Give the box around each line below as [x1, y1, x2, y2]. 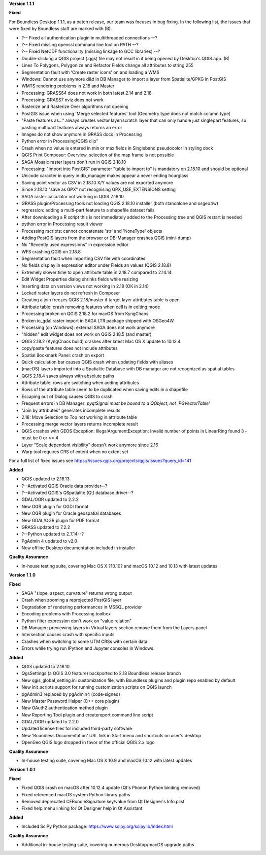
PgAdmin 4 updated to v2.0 [21, 538, 77, 544]
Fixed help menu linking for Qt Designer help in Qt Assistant [21, 805, 143, 811]
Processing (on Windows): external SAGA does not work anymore [21, 324, 155, 330]
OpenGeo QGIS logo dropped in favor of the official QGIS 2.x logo [21, 740, 155, 746]
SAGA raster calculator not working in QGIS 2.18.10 [21, 193, 124, 199]
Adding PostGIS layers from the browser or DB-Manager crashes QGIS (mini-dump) [21, 235, 192, 241]
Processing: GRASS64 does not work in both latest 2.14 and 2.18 [21, 90, 152, 96]
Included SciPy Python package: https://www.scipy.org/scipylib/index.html [21, 823, 173, 829]
